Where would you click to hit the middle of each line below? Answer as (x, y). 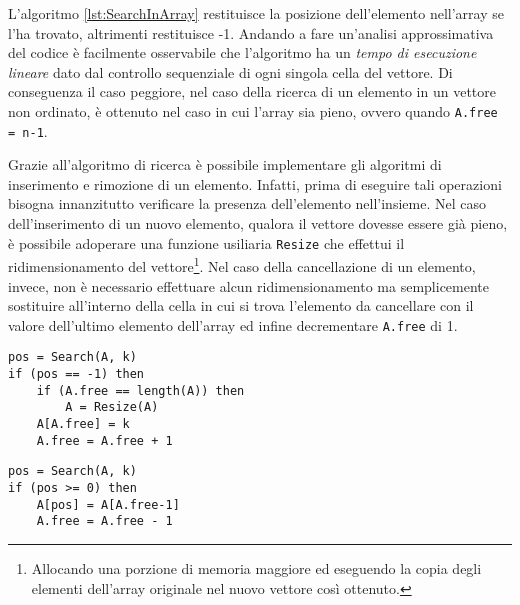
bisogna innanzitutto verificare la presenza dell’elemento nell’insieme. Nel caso (247, 203)
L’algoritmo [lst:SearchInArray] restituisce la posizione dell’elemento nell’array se (256, 13)
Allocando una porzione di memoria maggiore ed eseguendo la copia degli (256, 567)
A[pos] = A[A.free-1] (108, 504)
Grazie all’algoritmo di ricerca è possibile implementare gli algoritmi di (225, 164)
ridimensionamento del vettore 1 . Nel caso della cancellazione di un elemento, (242, 264)
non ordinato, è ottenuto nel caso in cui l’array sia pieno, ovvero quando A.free (253, 110)
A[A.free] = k (83, 424)
